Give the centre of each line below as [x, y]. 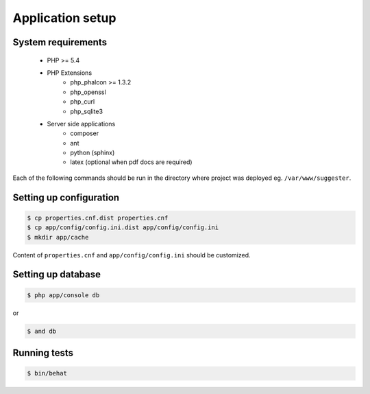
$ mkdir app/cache [58, 237]
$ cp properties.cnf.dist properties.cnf [98, 218]
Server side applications [81, 124]
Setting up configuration [66, 197]
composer [85, 133]
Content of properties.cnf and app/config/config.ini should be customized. [132, 255]
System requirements [60, 42]
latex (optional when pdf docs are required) [131, 162]
